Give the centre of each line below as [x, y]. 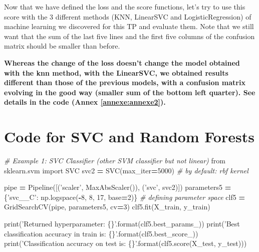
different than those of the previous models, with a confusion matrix [125, 82]
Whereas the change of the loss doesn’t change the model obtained [122, 62]
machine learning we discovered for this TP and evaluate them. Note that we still [129, 26]
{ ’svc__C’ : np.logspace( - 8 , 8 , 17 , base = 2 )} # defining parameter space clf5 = [124, 197]
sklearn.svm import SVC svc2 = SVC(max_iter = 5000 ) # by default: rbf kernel [126, 170]
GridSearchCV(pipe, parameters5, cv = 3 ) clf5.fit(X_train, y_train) [107, 207]
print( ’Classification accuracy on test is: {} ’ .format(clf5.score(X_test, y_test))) [125, 243]
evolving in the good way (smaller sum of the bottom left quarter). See [130, 92]
